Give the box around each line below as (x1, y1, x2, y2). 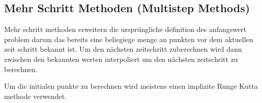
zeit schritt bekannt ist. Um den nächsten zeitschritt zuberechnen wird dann (4, 44, 242, 54)
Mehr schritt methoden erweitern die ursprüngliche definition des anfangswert (4, 24, 247, 35)
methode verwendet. (4, 90, 67, 101)
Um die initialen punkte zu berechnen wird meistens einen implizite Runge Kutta (4, 81, 258, 91)
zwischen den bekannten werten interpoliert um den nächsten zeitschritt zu (4, 53, 238, 64)
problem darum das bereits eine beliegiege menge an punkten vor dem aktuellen (4, 33, 253, 44)
